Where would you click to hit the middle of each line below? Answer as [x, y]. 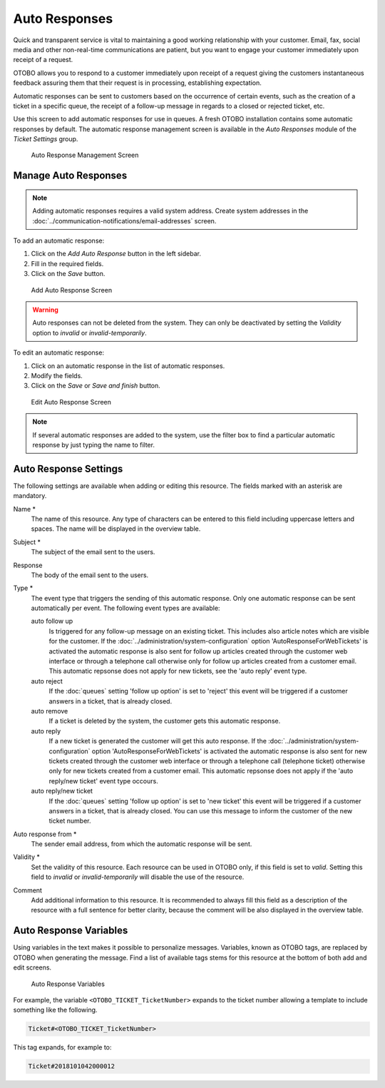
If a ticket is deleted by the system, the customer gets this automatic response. [165, 721]
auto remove [50, 711]
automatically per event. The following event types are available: [125, 608]
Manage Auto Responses [70, 176]
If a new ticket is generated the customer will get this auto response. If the [158, 741]
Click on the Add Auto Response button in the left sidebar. [116, 254]
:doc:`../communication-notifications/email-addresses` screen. [124, 220]
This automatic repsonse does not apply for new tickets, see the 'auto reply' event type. [178, 671]
